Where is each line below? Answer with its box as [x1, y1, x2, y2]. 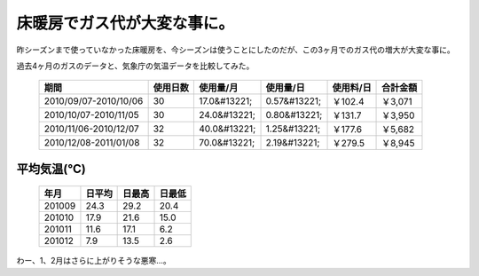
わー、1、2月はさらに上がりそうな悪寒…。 [16, 256, 172, 266]
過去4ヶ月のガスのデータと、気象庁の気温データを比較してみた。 [16, 60, 255, 71]
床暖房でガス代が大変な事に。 [16, 13, 235, 33]
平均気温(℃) [16, 161, 86, 177]
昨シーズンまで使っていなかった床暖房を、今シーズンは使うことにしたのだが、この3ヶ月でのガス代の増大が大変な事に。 [16, 44, 456, 55]
